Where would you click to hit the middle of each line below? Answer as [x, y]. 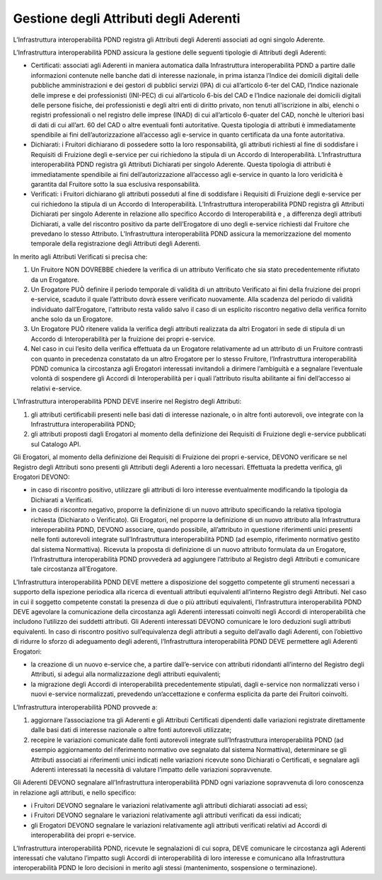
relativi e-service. [56, 388]
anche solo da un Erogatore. [72, 319]
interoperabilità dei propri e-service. [83, 835]
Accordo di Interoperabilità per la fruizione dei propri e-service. [123, 339]
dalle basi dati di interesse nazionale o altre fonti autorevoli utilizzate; [131, 730]
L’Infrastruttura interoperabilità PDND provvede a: [85, 707]
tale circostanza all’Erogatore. [74, 569]
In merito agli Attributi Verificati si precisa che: [80, 256]
